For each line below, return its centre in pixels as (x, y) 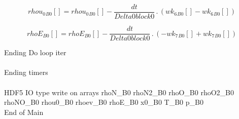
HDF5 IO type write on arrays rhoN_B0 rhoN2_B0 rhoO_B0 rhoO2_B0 (119, 92)
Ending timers (26, 72)
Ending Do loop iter (35, 52)
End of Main (24, 112)
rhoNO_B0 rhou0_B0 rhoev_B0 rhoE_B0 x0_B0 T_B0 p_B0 (104, 102)
